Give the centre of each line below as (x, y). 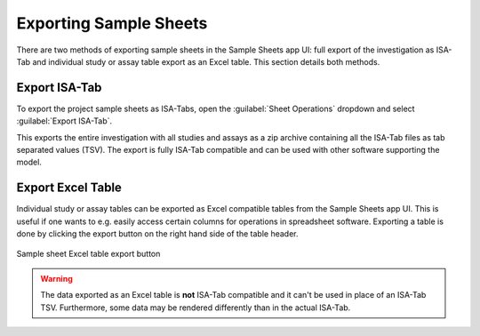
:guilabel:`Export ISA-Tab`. (64, 121)
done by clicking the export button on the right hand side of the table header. (157, 234)
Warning (56, 278)
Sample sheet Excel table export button (88, 254)
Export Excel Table (69, 188)
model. (29, 162)
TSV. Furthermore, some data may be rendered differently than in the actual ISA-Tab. (196, 308)
